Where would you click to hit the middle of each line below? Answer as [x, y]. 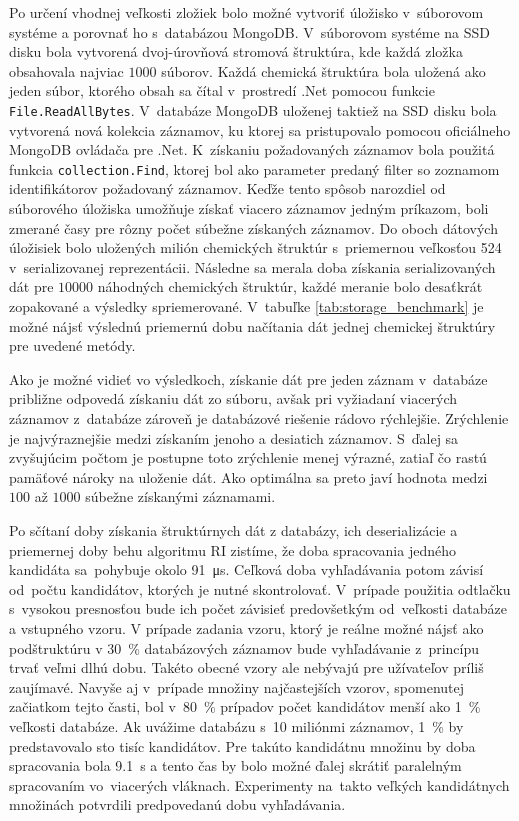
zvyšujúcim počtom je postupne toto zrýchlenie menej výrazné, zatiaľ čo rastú [248, 457]
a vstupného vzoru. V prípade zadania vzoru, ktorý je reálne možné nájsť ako [246, 627]
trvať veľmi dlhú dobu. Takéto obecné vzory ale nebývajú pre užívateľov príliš [246, 667]
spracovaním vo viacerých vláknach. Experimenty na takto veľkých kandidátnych [259, 784]
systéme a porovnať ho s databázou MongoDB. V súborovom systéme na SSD [249, 31]
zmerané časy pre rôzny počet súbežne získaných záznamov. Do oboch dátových [253, 227]
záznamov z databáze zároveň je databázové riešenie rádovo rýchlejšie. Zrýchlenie [259, 418]
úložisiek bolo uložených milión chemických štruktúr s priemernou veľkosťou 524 [255, 247]
